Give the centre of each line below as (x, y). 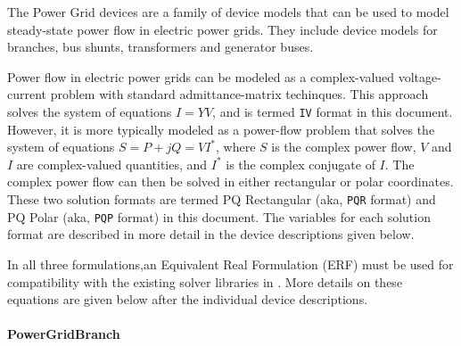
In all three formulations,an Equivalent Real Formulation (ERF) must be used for (230, 264)
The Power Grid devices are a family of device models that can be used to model (228, 12)
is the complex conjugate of (300, 164)
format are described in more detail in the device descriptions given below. (211, 234)
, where (235, 147)
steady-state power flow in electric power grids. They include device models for (222, 29)
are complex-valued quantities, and (112, 164)
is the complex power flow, (344, 147)
